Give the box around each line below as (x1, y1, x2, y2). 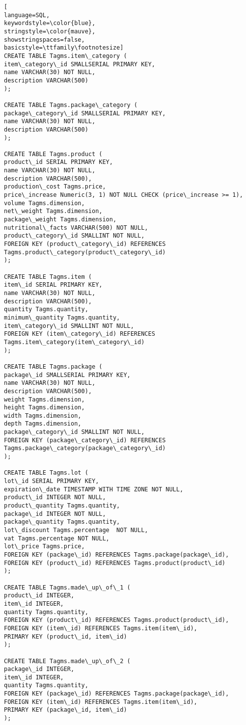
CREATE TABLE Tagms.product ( (4, 150, 103, 158)
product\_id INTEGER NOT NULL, (4, 494, 106, 501)
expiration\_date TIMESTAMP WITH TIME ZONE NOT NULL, (4, 485, 184, 493)
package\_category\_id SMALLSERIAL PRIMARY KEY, (4, 109, 166, 117)
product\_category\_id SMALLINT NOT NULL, (4, 232, 145, 240)
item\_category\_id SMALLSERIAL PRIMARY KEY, (4, 60, 155, 68)
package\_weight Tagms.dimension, (4, 216, 117, 223)
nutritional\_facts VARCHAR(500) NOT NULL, (4, 224, 148, 231)
